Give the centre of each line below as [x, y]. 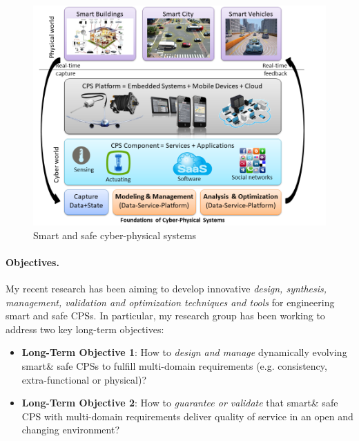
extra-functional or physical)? [84, 379]
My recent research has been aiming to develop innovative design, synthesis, [166, 288]
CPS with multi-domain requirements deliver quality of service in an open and [187, 416]
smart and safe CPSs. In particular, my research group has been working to [165, 316]
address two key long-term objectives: [85, 329]
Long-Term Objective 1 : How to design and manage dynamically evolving [184, 352]
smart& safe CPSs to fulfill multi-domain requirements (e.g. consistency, [174, 365]
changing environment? [71, 430]
